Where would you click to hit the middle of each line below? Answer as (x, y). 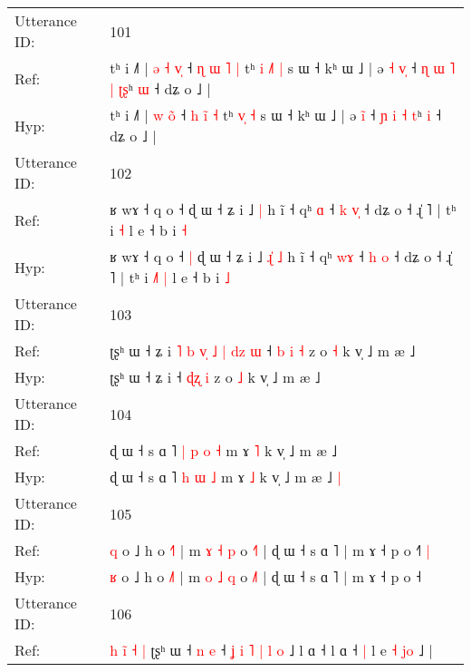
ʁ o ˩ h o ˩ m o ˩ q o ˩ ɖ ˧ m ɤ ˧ (266, 576)
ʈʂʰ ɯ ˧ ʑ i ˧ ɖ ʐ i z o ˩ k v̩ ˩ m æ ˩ (215, 377)
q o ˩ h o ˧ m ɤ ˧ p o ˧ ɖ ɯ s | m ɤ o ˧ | (270, 550)
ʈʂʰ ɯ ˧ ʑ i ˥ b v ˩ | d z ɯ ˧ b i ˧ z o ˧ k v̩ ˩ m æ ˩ (263, 351)
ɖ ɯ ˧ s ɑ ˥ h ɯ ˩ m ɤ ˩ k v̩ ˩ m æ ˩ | (226, 477)
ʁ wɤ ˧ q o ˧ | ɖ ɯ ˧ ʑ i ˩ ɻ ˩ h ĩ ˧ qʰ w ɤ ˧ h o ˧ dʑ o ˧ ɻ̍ (281, 256)
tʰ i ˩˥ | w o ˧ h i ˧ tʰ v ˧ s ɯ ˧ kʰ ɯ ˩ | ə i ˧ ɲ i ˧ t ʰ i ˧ (276, 115)
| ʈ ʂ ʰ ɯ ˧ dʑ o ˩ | (160, 88)
